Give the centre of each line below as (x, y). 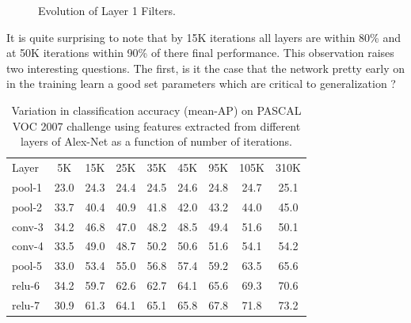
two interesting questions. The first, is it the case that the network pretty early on (206, 68)
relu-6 (26, 285)
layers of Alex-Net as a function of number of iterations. (156, 141)
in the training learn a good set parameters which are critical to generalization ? (201, 84)
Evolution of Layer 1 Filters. (107, 10)
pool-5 (27, 266)
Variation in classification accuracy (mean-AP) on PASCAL (156, 110)
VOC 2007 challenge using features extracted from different (156, 125)
